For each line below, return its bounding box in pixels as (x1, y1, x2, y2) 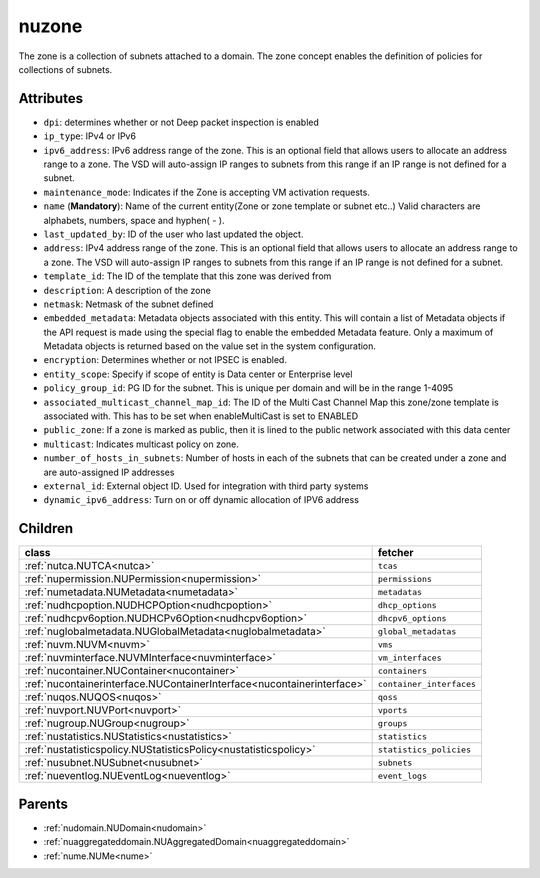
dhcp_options (377, 600, 437, 610)
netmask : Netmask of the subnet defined (43, 298, 214, 310)
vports (377, 705, 408, 715)
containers (377, 665, 428, 676)
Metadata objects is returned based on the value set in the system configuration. (43, 340, 377, 352)
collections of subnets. (18, 63, 113, 75)
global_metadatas (377, 626, 457, 637)
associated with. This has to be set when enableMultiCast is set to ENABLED (43, 410, 359, 422)
